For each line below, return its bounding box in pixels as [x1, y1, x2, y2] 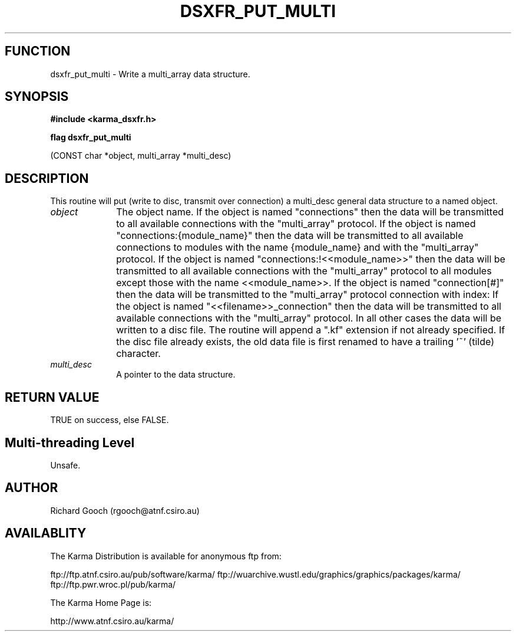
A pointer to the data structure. [116, 369, 236, 380]
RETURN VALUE [5, 389, 100, 405]
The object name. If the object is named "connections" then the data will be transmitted [116, 206, 504, 218]
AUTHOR [5, 480, 58, 496]
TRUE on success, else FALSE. [50, 415, 169, 425]
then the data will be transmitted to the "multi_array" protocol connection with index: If [116, 289, 499, 301]
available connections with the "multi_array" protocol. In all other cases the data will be [116, 312, 501, 324]
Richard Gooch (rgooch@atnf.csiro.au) [50, 505, 200, 516]
